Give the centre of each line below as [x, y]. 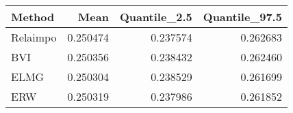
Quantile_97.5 [242, 17]
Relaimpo [34, 37]
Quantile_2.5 [156, 17]
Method [33, 17]
